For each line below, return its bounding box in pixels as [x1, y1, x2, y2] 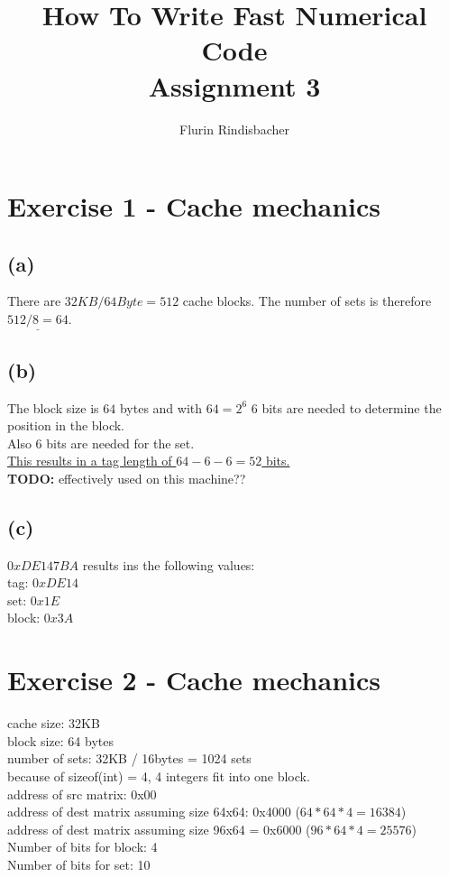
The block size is [7, 398, 99, 417]
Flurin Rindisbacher [179, 119, 289, 138]
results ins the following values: [82, 555, 255, 574]
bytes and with [119, 398, 203, 417]
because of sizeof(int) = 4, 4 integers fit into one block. [7, 766, 310, 785]
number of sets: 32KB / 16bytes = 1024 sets [7, 749, 252, 768]
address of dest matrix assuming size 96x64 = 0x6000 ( [7, 819, 311, 838]
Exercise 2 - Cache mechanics [7, 661, 380, 698]
